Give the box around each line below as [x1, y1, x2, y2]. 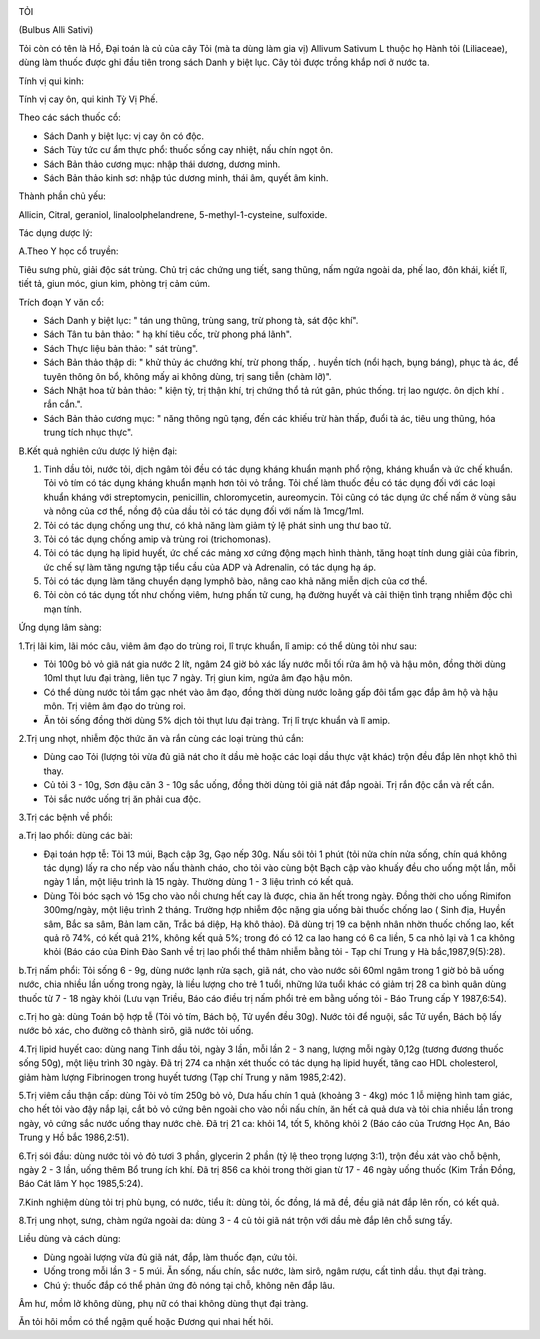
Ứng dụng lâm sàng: [18, 621, 102, 634]
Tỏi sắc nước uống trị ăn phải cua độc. [43, 793, 202, 805]
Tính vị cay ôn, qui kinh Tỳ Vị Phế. [18, 93, 159, 105]
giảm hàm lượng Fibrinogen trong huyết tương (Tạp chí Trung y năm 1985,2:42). [18, 1071, 347, 1083]
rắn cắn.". [43, 398, 83, 410]
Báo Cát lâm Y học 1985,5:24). [18, 1178, 144, 1190]
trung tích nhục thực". [43, 426, 134, 439]
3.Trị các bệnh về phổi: [18, 811, 114, 823]
